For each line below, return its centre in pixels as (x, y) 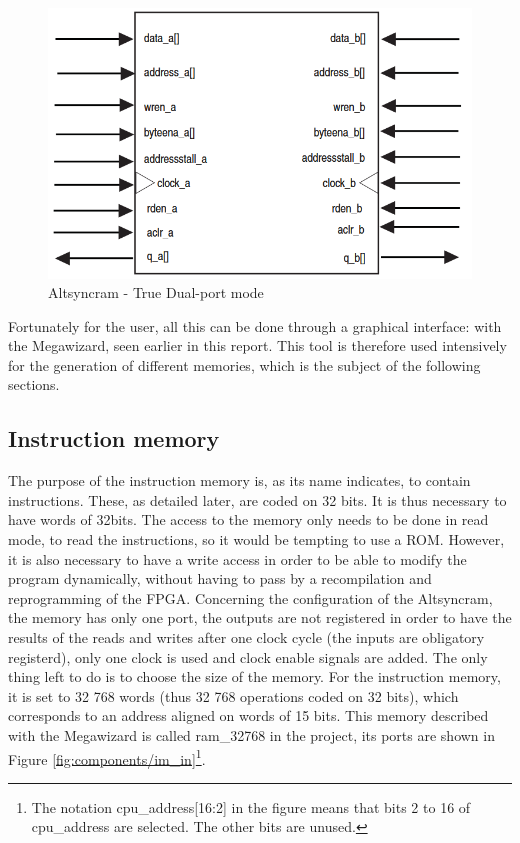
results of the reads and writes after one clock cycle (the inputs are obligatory (246, 637)
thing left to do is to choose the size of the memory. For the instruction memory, (254, 676)
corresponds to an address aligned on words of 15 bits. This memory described (248, 715)
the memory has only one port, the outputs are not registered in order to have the (260, 617)
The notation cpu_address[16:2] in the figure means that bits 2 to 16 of (251, 806)
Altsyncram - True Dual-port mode (156, 292)
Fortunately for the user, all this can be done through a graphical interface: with (255, 325)
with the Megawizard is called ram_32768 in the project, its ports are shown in (251, 734)
